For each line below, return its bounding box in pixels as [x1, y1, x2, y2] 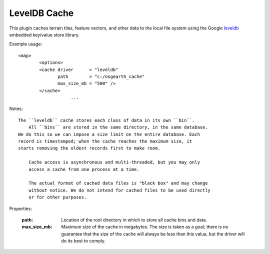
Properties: [9, 205, 32, 211]
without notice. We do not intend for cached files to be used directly [28, 187, 211, 193]
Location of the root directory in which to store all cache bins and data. [61, 216, 207, 222]
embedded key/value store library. [9, 31, 80, 37]
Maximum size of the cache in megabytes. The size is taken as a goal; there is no [61, 224, 228, 230]
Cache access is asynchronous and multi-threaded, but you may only [28, 159, 200, 165]
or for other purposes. [28, 194, 87, 200]
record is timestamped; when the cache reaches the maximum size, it [18, 138, 192, 144]
